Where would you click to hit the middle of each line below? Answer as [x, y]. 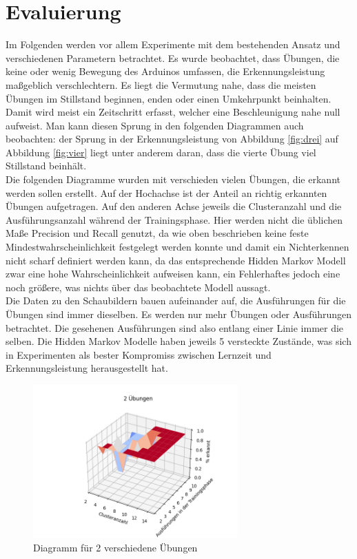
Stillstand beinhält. [46, 166]
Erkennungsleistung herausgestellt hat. [87, 368]
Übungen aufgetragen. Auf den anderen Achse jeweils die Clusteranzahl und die [174, 206]
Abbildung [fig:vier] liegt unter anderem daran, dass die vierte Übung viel [161, 152]
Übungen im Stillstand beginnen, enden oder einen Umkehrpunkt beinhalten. [169, 98]
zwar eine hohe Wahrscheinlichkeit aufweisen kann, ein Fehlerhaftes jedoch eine [173, 274]
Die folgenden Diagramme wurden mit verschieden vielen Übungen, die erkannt [173, 179]
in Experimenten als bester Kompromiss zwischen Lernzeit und [139, 354]
